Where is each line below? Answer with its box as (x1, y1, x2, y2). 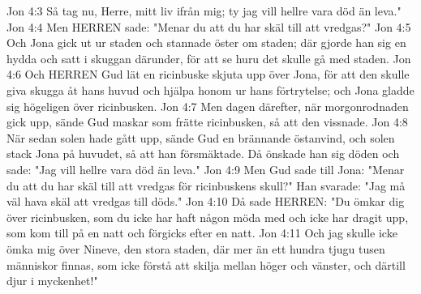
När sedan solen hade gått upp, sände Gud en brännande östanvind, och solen (6, 129, 395, 146)
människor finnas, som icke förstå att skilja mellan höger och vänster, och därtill (6, 256, 406, 273)
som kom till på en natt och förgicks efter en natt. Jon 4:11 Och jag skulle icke (6, 224, 397, 241)
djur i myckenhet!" (6, 272, 98, 289)
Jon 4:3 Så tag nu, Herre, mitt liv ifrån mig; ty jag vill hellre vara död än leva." (6, 2, 402, 19)
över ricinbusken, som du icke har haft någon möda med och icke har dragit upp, (6, 208, 409, 225)
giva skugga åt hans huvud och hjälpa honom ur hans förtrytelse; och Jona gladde (6, 81, 415, 98)
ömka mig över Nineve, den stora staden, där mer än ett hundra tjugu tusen (6, 240, 385, 257)
